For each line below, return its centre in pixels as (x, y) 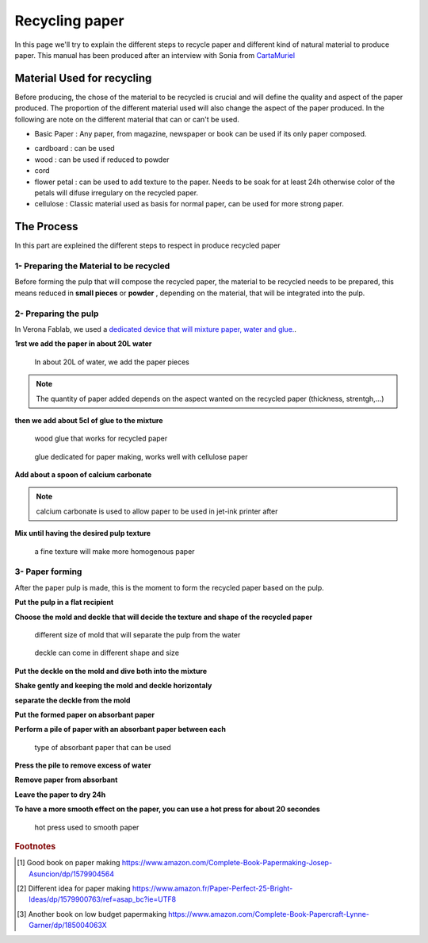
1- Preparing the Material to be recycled (92, 266)
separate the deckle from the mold (73, 700)
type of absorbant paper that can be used (103, 747)
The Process (46, 227)
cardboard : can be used (75, 148)
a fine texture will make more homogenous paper (115, 551)
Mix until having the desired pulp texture (82, 533)
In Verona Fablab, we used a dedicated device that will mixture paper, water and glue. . (156, 329)
